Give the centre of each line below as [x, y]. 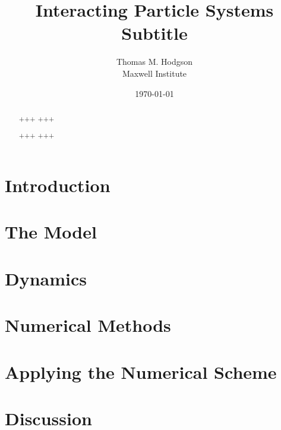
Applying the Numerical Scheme [141, 371]
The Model [51, 232]
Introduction [58, 185]
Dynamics [46, 278]
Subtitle [154, 33]
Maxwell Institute [154, 73]
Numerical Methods [88, 325]
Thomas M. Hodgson [154, 62]
